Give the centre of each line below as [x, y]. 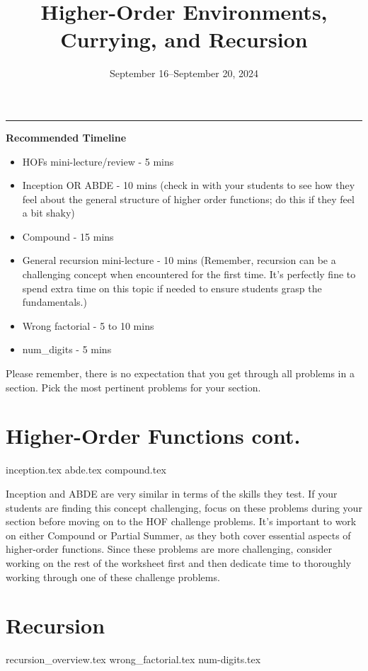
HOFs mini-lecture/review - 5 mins [98, 161]
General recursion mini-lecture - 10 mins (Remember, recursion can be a [179, 260]
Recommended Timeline [66, 137]
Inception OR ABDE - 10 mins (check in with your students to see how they [189, 185]
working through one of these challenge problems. [113, 577]
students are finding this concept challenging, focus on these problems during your [184, 507]
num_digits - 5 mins [67, 349]
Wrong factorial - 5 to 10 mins [88, 325]
